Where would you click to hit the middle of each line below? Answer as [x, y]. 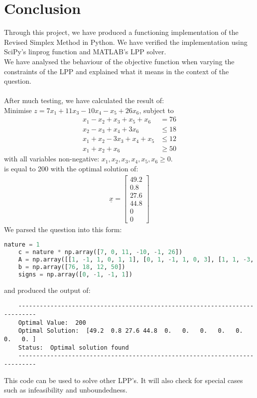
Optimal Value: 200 [52, 323]
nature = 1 [22, 245]
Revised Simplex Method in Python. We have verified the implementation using [126, 42]
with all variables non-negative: [52, 159]
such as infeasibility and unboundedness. [66, 390]
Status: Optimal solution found [73, 347]
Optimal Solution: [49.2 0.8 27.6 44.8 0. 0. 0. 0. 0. [130, 331]
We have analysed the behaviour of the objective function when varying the [119, 61]
